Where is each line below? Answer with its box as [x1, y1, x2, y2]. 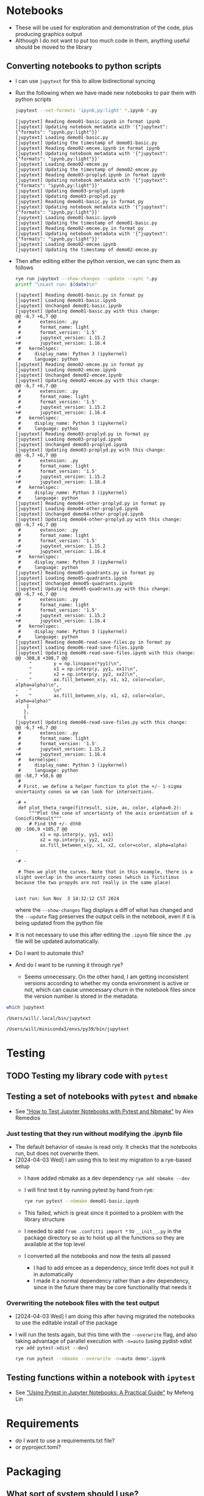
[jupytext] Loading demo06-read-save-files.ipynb [15, 645, 144, 651]
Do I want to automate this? [15, 950, 84, 957]
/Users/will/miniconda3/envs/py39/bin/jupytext [6, 1026, 130, 1032]
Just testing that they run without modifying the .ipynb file [6, 1129, 183, 1138]
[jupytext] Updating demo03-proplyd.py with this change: [15, 447, 166, 453]
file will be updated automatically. [15, 938, 99, 945]
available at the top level [24, 1240, 85, 1248]
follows [15, 264, 33, 271]
